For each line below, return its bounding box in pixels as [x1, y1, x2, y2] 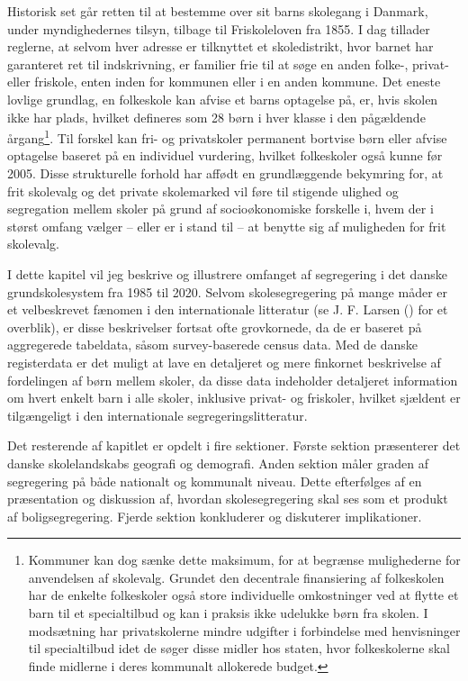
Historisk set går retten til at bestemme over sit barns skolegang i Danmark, [7, 2, 428, 20]
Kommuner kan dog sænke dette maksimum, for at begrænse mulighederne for [28, 550, 461, 569]
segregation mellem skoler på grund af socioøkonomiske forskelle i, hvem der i [7, 199, 434, 218]
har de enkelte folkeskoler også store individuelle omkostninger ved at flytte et [28, 586, 459, 604]
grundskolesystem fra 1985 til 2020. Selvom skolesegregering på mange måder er [7, 282, 448, 301]
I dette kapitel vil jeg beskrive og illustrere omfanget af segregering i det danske [7, 264, 447, 283]
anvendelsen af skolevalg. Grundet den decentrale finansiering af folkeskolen [28, 567, 445, 586]
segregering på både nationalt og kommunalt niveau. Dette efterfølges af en [7, 471, 422, 490]
